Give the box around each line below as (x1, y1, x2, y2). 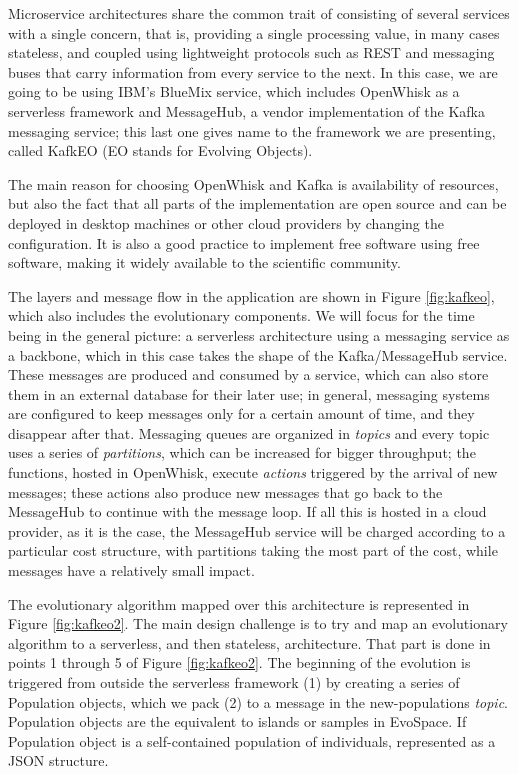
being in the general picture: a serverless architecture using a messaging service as (8, 324, 510, 345)
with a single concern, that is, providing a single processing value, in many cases (8, 22, 500, 43)
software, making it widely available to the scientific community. (8, 252, 401, 273)
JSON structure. (8, 750, 109, 771)
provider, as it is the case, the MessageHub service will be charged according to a (8, 520, 506, 541)
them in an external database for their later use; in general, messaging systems (8, 383, 490, 404)
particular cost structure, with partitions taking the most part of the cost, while (8, 540, 498, 561)
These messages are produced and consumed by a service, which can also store (8, 364, 489, 385)
